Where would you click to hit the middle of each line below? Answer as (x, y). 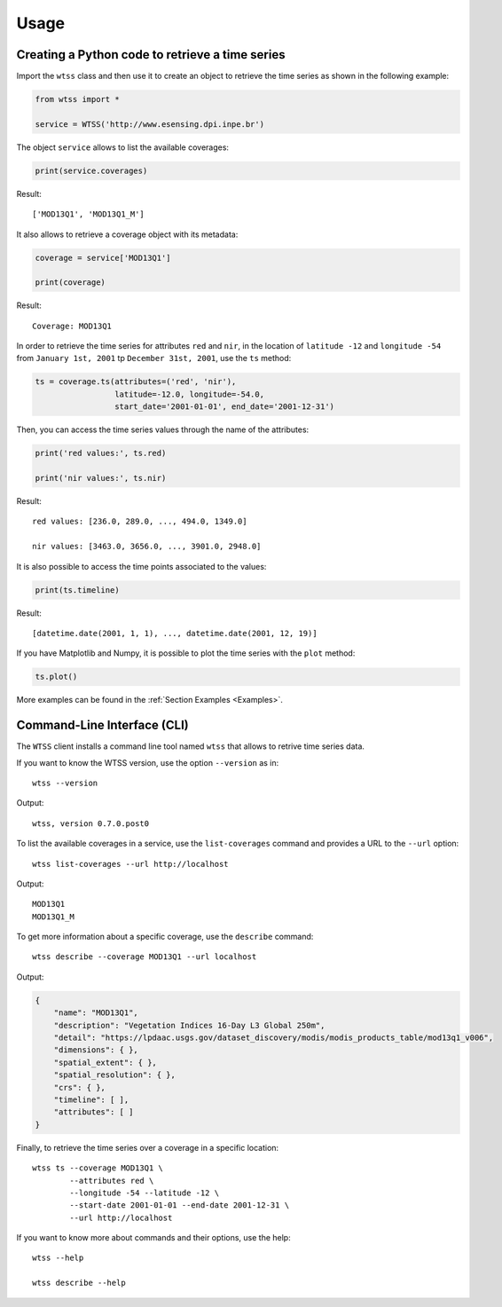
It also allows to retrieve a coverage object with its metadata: (127, 234)
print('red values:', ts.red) (101, 453)
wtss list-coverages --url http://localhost (131, 864)
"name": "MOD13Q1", (96, 1013)
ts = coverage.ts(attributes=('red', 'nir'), (136, 382)
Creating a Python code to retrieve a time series (151, 55)
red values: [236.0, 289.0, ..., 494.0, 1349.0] (140, 522)
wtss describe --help (79, 1283)
